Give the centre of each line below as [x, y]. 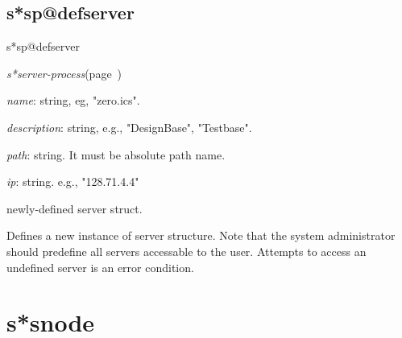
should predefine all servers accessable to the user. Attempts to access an [186, 251]
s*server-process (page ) [64, 73]
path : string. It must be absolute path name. [116, 154]
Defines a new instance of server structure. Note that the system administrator [201, 235]
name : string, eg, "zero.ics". [73, 100]
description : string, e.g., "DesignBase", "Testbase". [129, 127]
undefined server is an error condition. [100, 267]
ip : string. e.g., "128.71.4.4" [73, 181]
